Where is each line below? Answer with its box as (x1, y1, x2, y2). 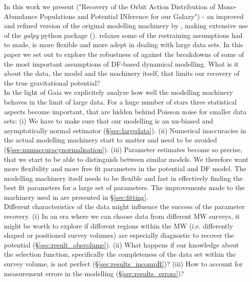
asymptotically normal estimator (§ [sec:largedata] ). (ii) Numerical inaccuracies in (4, 125, 246, 135)
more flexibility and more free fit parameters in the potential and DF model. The (4, 163, 247, 174)
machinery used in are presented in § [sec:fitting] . (4, 192, 149, 202)
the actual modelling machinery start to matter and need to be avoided (4, 135, 217, 145)
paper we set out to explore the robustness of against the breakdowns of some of (4, 49, 244, 59)
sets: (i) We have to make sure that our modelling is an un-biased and (4, 116, 213, 126)
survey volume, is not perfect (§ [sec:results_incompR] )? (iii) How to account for (4, 259, 243, 269)
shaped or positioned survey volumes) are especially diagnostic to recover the (4, 230, 234, 240)
